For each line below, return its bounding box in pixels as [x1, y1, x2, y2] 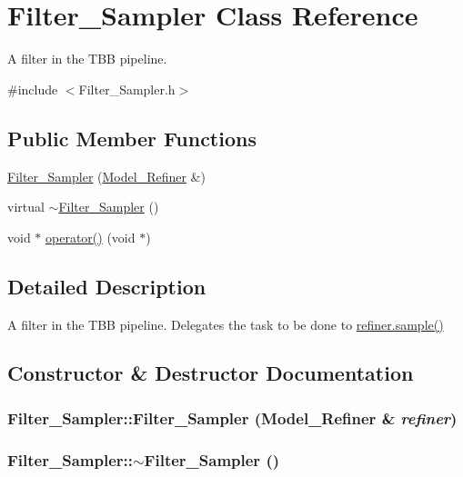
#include [7, 79, 58, 98]
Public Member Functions [7, 124, 257, 152]
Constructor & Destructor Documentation [7, 359, 414, 387]
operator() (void [45, 227, 136, 246]
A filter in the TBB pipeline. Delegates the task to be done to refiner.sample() [7, 314, 444, 333]
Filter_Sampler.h [78, 79, 176, 98]
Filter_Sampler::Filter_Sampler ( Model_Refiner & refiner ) [7, 406, 458, 429]
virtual [7, 197, 45, 216]
